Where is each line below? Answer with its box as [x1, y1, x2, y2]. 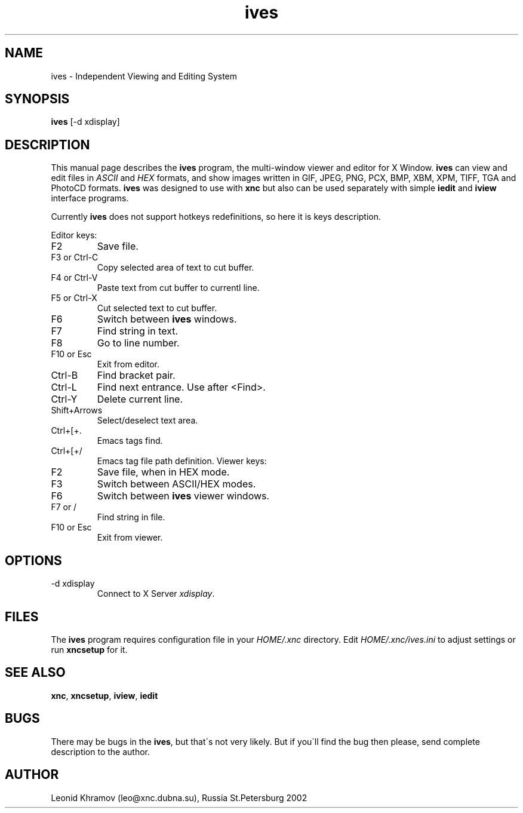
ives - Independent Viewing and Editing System [51, 70, 238, 81]
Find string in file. [97, 512, 165, 523]
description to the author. [51, 746, 150, 757]
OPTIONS [5, 553, 62, 568]
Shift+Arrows [51, 405, 103, 416]
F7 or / [51, 502, 77, 513]
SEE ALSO [5, 665, 66, 680]
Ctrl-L [51, 381, 77, 394]
